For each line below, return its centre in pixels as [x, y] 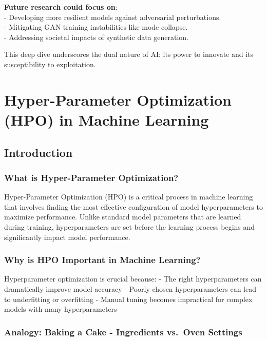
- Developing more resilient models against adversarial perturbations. [113, 17]
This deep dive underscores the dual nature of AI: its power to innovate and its [129, 54]
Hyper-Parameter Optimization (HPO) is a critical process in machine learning [129, 197]
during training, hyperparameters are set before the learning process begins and [130, 226]
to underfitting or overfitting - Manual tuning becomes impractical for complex [128, 299]
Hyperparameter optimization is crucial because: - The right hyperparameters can [133, 279]
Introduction [39, 152]
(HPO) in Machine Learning [107, 119]
